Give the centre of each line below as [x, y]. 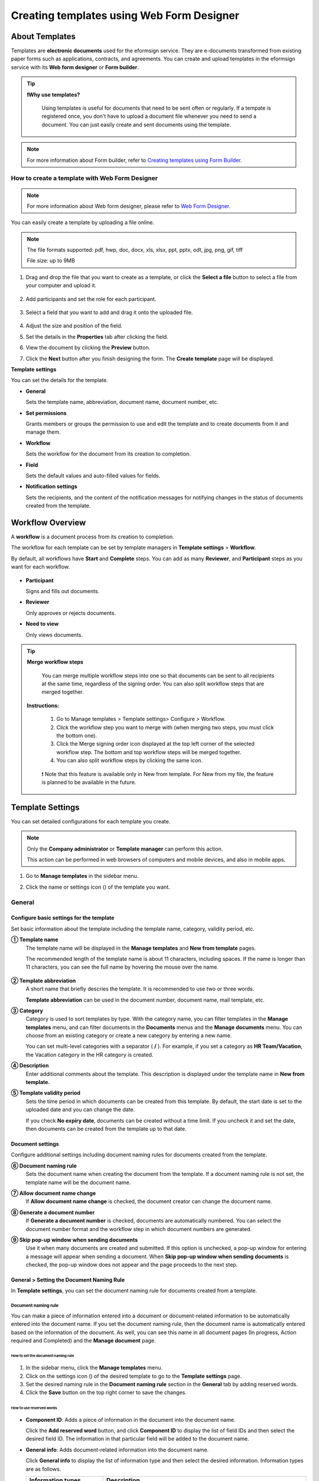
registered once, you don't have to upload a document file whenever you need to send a [149, 116]
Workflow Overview [48, 522]
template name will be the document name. [78, 1182]
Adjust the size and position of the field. [74, 326]
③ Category [27, 1011]
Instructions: [43, 706]
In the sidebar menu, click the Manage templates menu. [94, 1368]
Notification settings [52, 486]
